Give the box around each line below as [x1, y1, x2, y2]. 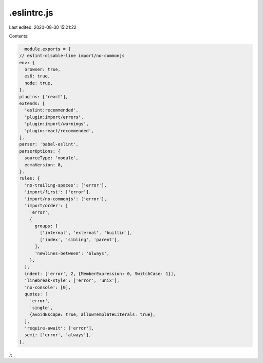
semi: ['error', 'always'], [24, 332, 92, 338]
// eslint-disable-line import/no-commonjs [19, 53, 125, 58]
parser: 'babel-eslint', [19, 142, 79, 147]
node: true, [24, 80, 53, 86]
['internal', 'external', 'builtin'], [39, 230, 132, 236]
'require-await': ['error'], [24, 325, 94, 331]
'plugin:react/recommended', [24, 128, 94, 133]
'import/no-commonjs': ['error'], [24, 196, 107, 201]
